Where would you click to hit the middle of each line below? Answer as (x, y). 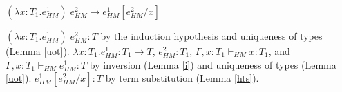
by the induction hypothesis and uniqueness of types (211, 36)
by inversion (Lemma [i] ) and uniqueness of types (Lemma (213, 64)
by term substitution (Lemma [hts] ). (182, 78)
